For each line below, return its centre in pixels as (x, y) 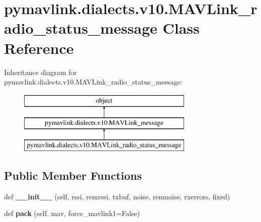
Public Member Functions (73, 175)
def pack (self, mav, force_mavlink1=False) (72, 213)
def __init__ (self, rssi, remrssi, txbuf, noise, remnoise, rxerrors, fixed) (117, 196)
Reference (39, 48)
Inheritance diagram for (40, 72)
